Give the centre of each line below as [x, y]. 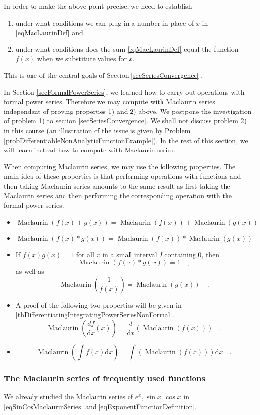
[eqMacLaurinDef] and [49, 32]
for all [85, 254]
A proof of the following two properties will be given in [98, 305]
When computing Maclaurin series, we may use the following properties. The [120, 166]
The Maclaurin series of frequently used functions [105, 378]
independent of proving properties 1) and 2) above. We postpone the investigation [128, 111]
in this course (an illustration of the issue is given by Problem [97, 130]
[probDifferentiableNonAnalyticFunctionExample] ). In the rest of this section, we [126, 140]
